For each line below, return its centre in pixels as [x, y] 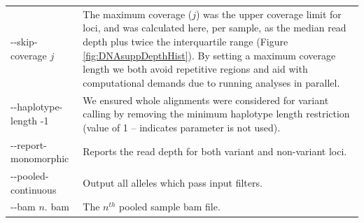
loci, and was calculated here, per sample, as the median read [215, 28]
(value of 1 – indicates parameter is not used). [182, 127]
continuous [34, 189]
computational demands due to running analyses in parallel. [211, 82]
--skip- [24, 41]
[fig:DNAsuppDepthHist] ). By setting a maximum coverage [209, 55]
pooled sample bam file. [170, 207]
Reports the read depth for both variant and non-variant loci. [215, 151]
